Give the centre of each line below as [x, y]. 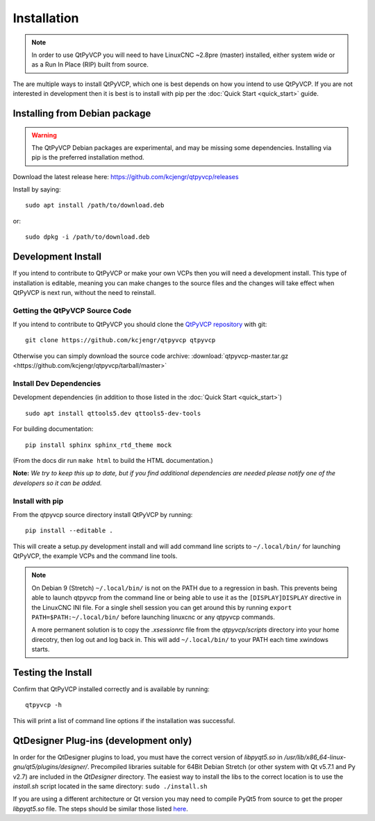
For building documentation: [53, 429]
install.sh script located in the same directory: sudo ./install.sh [110, 786]
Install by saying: [37, 189]
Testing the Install [52, 672]
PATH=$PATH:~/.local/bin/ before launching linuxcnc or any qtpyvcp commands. [153, 617]
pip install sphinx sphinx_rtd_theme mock [99, 445]
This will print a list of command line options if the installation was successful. [124, 720]
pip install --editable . [69, 531]
